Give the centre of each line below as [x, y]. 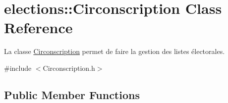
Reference [38, 27]
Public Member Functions [72, 94]
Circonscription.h [69, 68]
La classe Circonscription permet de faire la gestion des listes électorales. [114, 51]
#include [18, 68]
